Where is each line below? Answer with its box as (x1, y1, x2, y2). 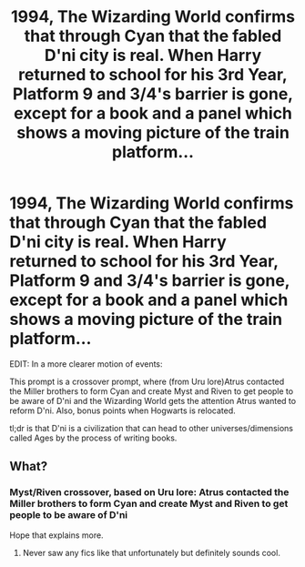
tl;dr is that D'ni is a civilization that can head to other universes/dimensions (9, 422, 294, 433)
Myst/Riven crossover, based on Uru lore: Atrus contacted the (9, 486, 290, 499)
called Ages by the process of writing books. (9, 432, 178, 443)
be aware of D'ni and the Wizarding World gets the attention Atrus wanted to (9, 395, 297, 406)
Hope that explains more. (9, 530, 104, 541)
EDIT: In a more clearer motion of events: (9, 358, 163, 370)
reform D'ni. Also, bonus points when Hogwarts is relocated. (9, 405, 237, 416)
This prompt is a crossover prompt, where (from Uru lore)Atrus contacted (9, 376, 285, 387)
